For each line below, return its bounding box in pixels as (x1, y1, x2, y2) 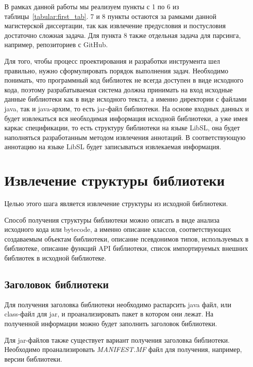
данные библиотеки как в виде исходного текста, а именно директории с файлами (4, 94, 247, 104)
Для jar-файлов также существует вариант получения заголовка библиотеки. (4, 334, 230, 345)
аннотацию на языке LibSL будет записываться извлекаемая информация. (4, 141, 221, 152)
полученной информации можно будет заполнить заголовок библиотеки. (4, 318, 217, 328)
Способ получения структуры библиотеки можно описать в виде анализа (4, 214, 220, 225)
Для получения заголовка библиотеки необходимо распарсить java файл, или (4, 299, 232, 309)
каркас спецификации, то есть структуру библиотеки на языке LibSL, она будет (4, 122, 240, 133)
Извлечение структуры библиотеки (4, 170, 225, 190)
